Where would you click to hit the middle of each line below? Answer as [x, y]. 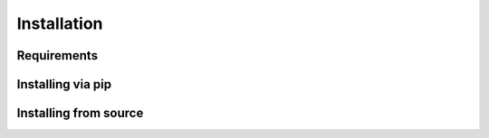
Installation [60, 23]
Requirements [58, 55]
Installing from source [80, 113]
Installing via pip [64, 84]
